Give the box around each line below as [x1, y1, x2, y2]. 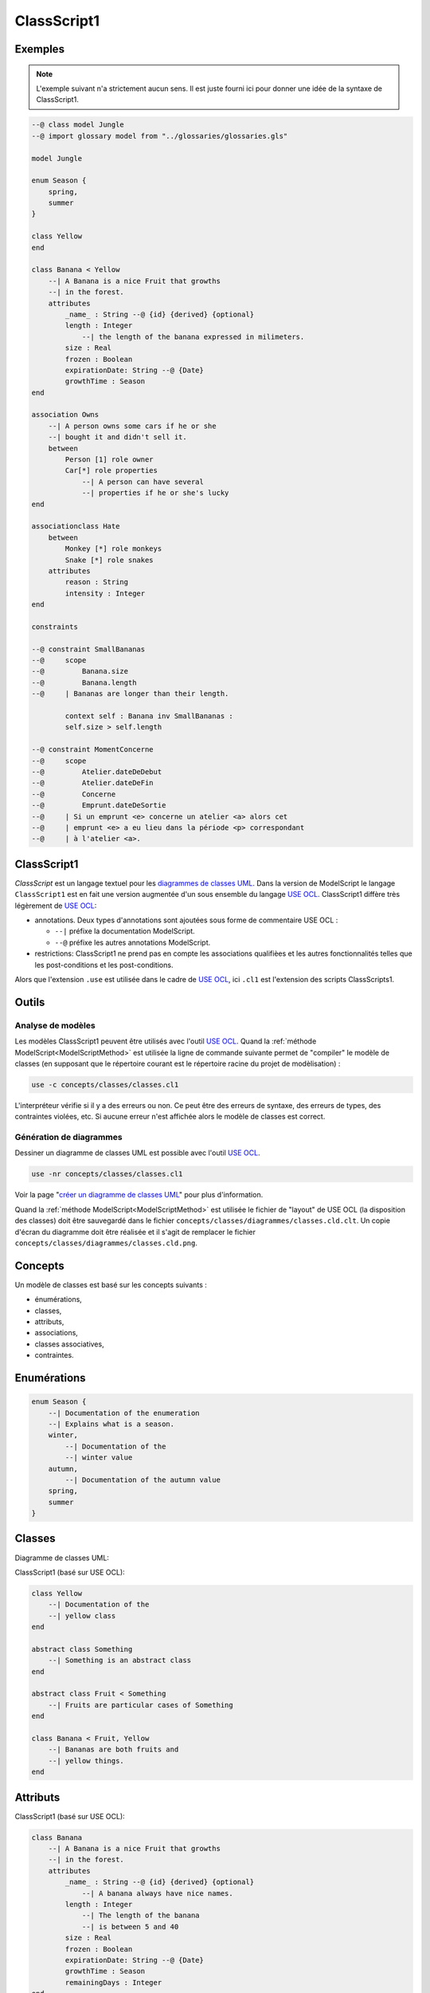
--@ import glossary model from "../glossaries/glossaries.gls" [31, 132, 288, 140]
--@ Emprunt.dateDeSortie [31, 801, 166, 810]
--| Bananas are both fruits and [48, 1745, 179, 1754]
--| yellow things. [48, 1756, 125, 1765]
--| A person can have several [81, 477, 205, 486]
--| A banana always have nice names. [81, 1889, 234, 1897]
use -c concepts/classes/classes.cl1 [31, 1080, 179, 1089]
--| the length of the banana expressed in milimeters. [81, 332, 305, 341]
